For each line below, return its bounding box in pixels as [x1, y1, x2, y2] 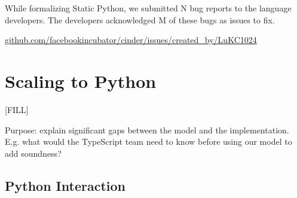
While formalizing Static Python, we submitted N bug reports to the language [5, 2, 292, 14]
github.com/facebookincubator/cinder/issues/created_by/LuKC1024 [5, 33, 257, 46]
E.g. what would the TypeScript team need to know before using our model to [5, 135, 292, 148]
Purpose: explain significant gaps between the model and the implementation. [5, 123, 289, 136]
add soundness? [5, 147, 62, 159]
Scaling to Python [5, 68, 157, 93]
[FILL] [5, 103, 29, 115]
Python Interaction [5, 176, 125, 194]
